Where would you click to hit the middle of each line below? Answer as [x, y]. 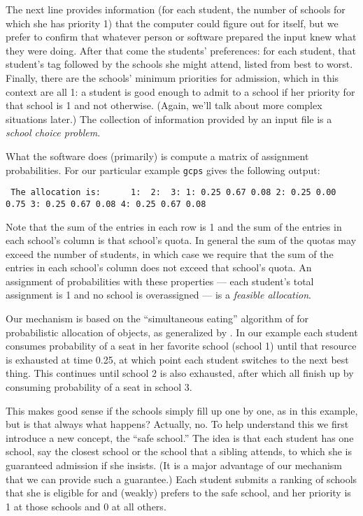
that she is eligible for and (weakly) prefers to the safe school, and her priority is [178, 493]
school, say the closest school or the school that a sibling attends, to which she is [179, 451]
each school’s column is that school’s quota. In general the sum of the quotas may [181, 240]
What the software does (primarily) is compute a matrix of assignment [157, 156]
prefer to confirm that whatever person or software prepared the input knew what [181, 37]
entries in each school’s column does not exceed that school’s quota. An [159, 267]
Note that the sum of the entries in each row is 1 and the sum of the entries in [174, 226]
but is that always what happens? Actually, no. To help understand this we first [177, 424]
